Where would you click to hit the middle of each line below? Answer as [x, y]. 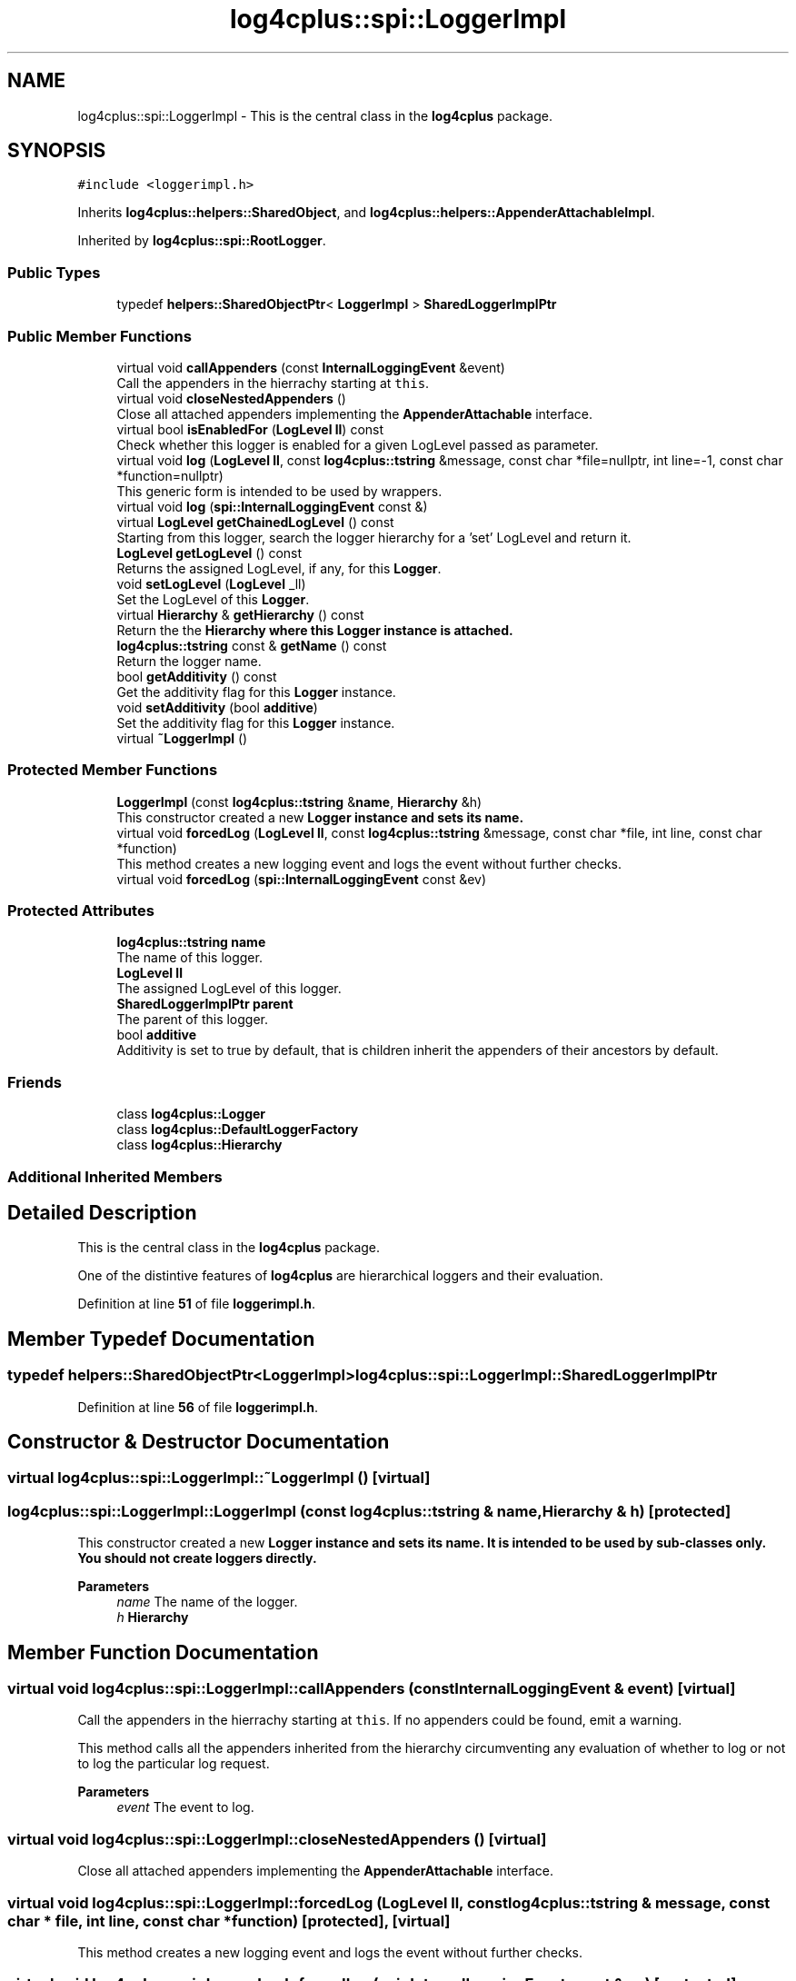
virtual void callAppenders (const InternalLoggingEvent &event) [311, 367]
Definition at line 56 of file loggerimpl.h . [198, 1407]
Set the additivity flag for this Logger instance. [256, 722]
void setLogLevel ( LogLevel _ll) [211, 583]
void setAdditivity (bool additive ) [217, 707]
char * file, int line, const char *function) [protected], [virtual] [229, 1921]
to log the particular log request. [174, 1764]
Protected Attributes [81, 911]
